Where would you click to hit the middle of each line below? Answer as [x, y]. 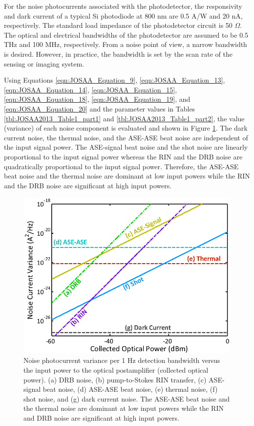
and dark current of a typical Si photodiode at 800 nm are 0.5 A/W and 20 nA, [123, 15]
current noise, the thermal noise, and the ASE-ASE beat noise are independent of [126, 137]
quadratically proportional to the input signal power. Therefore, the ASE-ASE [121, 166]
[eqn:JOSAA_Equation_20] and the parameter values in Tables [100, 108]
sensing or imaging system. [44, 63]
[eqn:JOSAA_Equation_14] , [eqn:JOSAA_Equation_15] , [91, 89]
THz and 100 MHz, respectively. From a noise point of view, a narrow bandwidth [126, 44]
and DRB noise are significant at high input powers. [102, 417]
